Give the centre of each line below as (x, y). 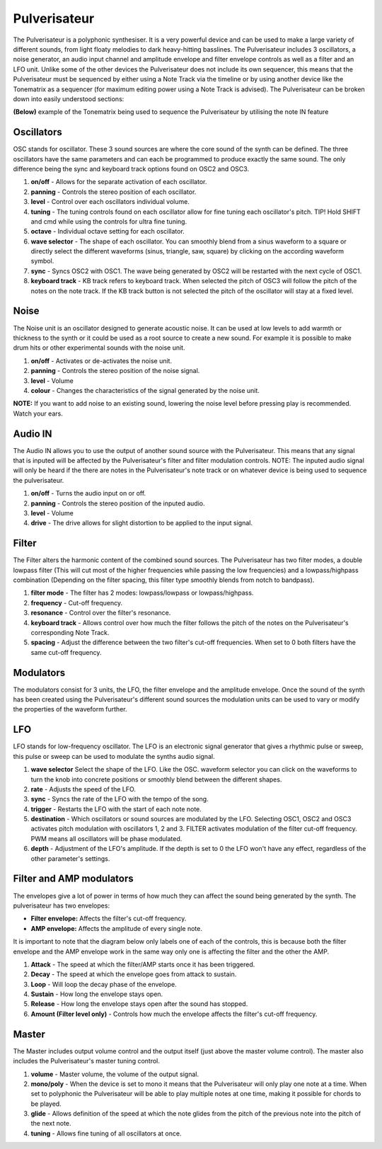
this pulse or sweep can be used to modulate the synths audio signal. (114, 756)
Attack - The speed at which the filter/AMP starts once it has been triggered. (143, 964)
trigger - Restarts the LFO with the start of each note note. (116, 809)
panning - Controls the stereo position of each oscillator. (114, 192)
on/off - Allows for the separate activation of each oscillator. (119, 182)
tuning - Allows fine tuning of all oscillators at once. (106, 1133)
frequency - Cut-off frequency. (77, 602)
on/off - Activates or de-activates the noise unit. (102, 360)
